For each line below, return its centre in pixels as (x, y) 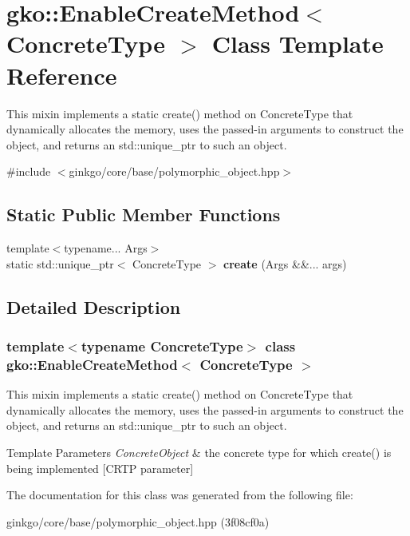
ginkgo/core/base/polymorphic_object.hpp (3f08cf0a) (138, 521)
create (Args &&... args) (285, 263)
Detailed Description (94, 306)
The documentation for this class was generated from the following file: (180, 495)
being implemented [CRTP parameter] (100, 468)
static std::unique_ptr (60, 263)
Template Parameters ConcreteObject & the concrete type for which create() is (199, 452)
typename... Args (106, 248)
